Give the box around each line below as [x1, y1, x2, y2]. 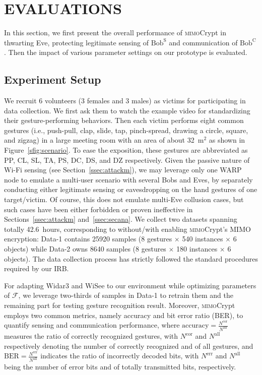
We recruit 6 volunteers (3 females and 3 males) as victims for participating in [4, 95, 246, 106]
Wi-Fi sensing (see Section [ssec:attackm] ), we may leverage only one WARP [4, 164, 242, 175]
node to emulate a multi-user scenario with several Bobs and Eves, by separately [4, 174, 253, 184]
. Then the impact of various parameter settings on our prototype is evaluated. [4, 47, 247, 57]
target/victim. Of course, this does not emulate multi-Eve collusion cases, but [4, 194, 244, 205]
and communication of [169, 37, 238, 47]
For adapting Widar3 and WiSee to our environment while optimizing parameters [4, 280, 256, 290]
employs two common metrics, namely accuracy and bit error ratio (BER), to [4, 309, 243, 320]
